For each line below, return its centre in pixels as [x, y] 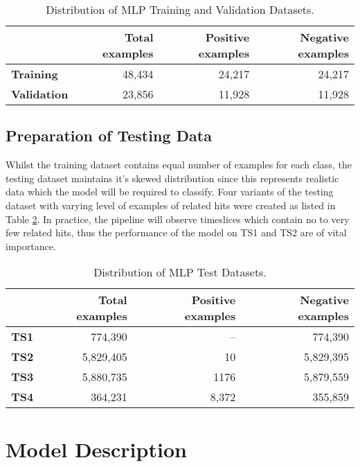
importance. [31, 246]
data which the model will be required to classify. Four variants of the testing [170, 192]
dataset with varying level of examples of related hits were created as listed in [171, 205]
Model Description [96, 449]
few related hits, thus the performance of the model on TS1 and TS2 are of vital [176, 232]
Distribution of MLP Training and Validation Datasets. [180, 9]
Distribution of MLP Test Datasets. [180, 272]
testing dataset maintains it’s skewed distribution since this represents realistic [172, 178]
